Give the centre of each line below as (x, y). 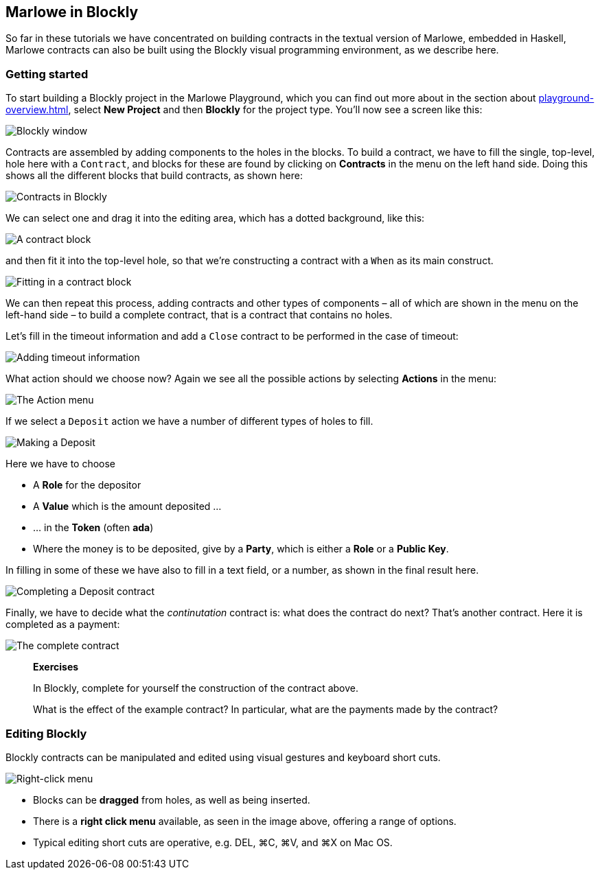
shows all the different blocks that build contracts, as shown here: (154, 176)
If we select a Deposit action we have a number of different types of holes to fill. (189, 421)
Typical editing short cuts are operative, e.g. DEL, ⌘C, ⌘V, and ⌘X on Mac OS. (213, 842)
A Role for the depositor (87, 485)
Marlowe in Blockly (72, 12)
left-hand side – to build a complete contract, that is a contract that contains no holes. (199, 315)
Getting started (47, 74)
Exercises (56, 667)
